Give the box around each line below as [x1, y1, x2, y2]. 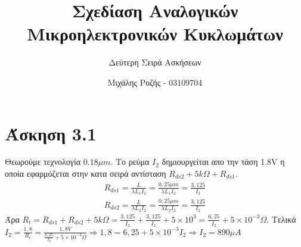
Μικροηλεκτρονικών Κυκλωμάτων [27, 21, 283, 46]
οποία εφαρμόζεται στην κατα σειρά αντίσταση [5, 167, 166, 180]
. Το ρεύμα [110, 155, 150, 168]
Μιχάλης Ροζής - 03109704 [107, 76, 203, 88]
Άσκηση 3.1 [5, 121, 97, 145]
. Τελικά [266, 212, 296, 225]
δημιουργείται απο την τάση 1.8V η [162, 155, 285, 168]
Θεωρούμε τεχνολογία [5, 155, 81, 168]
